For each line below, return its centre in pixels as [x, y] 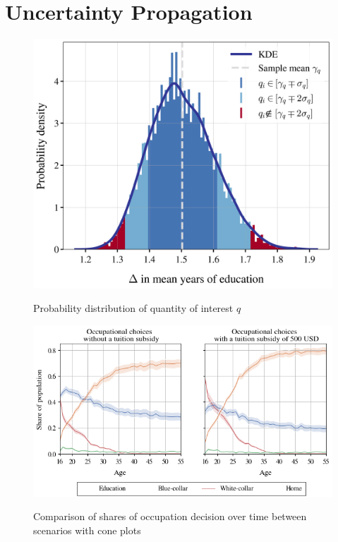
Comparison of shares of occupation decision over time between [170, 516]
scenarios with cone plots [87, 530]
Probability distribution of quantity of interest [133, 308]
